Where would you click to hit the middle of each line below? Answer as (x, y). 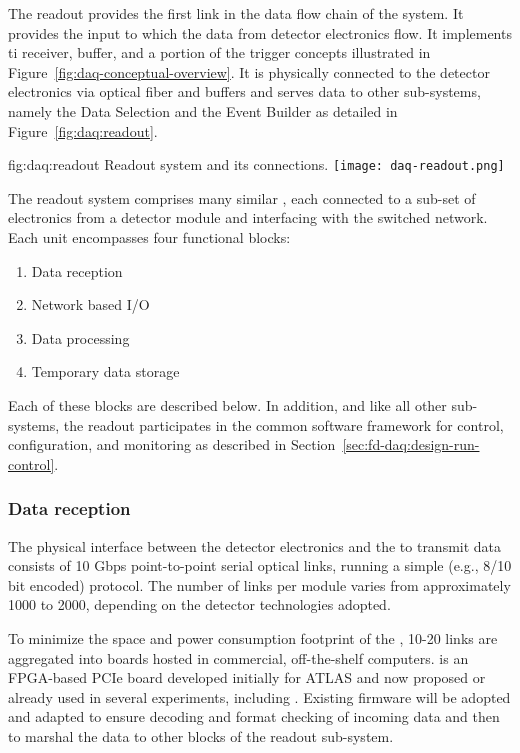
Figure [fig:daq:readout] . (83, 130)
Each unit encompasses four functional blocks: (149, 237)
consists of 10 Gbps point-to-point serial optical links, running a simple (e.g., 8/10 (260, 565)
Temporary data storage (105, 371)
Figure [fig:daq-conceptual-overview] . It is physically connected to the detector (249, 71)
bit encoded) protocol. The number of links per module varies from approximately (259, 584)
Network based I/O (90, 304)
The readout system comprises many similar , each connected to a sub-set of (242, 197)
